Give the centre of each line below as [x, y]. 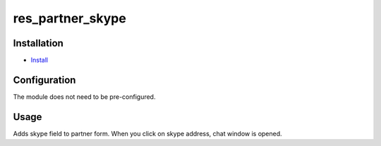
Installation [38, 43]
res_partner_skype [69, 18]
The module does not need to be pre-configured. [84, 97]
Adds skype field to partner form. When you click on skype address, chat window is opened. [147, 133]
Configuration [44, 80]
